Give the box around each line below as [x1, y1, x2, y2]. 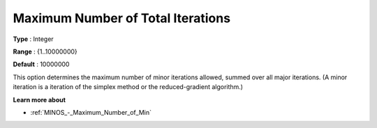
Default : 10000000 [13, 60, 70, 69]
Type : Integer [13, 35, 54, 43]
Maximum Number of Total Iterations [13, 10, 230, 26]
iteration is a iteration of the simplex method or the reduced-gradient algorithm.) [13, 83, 244, 91]
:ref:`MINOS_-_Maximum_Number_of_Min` [30, 108, 152, 116]
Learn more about [13, 95, 66, 104]
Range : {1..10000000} [13, 47, 78, 56]
